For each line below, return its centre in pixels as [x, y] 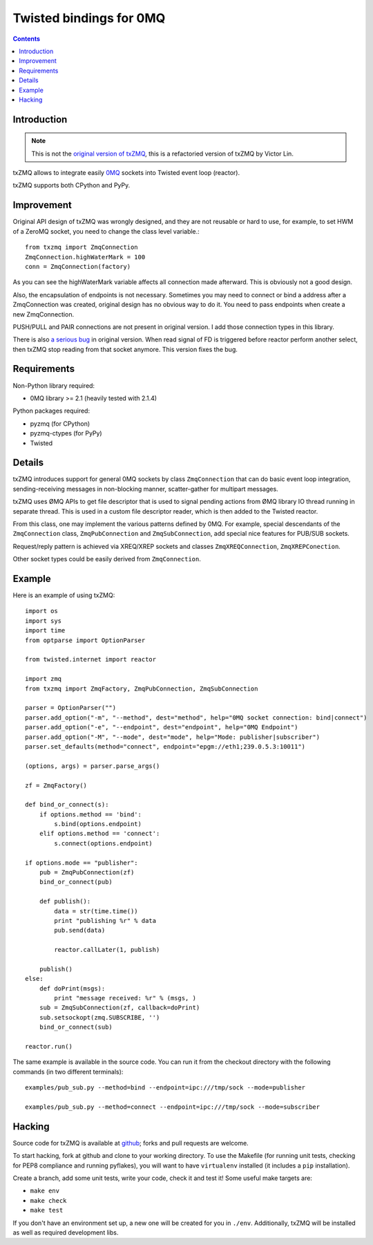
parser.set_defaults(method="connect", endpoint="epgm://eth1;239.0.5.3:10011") [165, 746]
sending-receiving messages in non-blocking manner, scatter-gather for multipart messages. [146, 489]
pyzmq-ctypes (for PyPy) [66, 433]
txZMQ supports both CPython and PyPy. [71, 185]
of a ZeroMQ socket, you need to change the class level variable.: [106, 231]
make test [47, 1210]
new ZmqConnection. [44, 314]
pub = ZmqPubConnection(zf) [87, 872]
